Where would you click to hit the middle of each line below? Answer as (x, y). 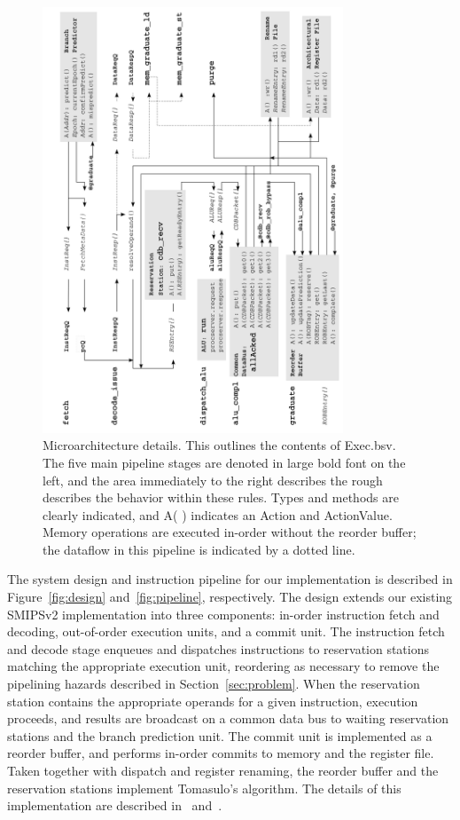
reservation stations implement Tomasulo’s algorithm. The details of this (204, 788)
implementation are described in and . (115, 805)
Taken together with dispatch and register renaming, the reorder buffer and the (223, 771)
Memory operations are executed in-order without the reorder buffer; (230, 532)
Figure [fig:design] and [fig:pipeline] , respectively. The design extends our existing (230, 597)
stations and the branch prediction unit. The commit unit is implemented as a (220, 735)
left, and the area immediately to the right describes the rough (213, 480)
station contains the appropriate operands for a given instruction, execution (213, 701)
